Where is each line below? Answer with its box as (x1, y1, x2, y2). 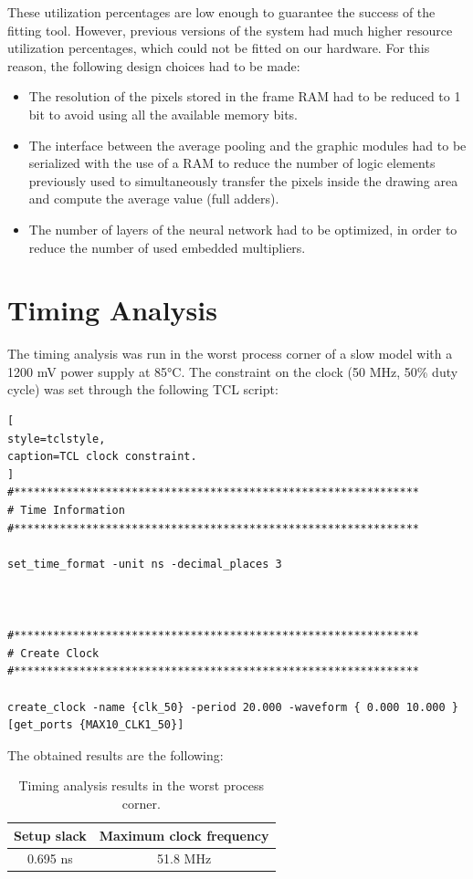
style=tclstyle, (7, 432, 106, 445)
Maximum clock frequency (99, 825, 269, 844)
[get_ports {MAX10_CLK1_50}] (7, 718, 184, 732)
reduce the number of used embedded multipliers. (28, 237, 306, 256)
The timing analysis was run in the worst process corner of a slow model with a (7, 344, 453, 363)
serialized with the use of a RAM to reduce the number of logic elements (28, 153, 436, 173)
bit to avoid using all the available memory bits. (28, 104, 298, 123)
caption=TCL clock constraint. (7, 450, 197, 464)
